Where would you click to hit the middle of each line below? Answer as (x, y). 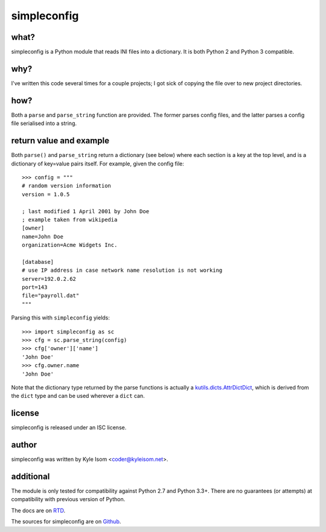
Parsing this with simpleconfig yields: (60, 318)
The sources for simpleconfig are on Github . (66, 522)
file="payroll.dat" (51, 296)
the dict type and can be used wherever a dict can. (78, 396)
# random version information (67, 186)
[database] (38, 262)
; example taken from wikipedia (70, 220)
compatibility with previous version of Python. (68, 499)
